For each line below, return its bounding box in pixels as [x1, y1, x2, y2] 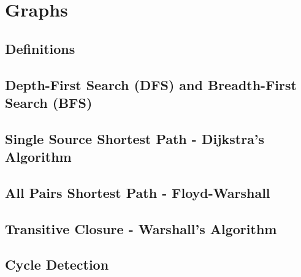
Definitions [5, 39, 75, 58]
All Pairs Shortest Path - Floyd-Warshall [5, 183, 270, 202]
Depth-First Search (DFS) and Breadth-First [5, 75, 297, 94]
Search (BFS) [5, 93, 93, 112]
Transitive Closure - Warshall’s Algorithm [5, 219, 277, 238]
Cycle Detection [5, 255, 109, 274]
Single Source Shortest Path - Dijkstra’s [5, 129, 265, 148]
